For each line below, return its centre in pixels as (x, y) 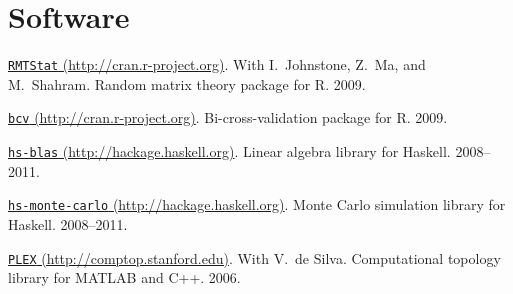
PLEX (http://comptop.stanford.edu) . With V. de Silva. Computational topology (254, 257)
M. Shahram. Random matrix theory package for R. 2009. (187, 83)
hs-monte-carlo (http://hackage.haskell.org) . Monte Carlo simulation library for (257, 204)
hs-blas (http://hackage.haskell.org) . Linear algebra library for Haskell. (229, 151)
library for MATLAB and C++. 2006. (124, 277)
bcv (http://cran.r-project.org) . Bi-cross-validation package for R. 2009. (228, 117)
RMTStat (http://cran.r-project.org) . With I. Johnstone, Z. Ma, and (217, 64)
